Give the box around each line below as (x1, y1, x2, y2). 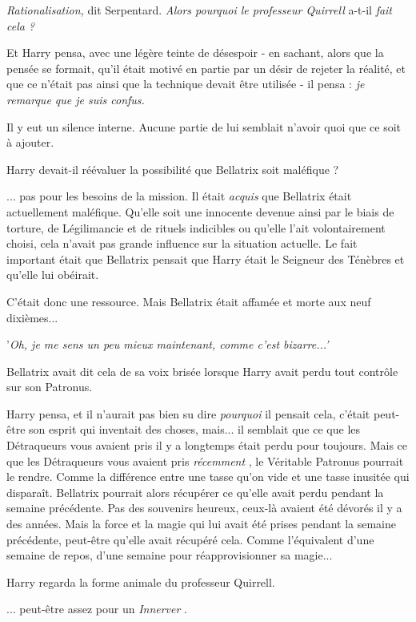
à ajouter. (6, 134, 54, 151)
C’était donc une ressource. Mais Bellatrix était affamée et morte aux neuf (6, 293, 371, 309)
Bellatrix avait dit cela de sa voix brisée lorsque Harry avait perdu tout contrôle (6, 362, 398, 379)
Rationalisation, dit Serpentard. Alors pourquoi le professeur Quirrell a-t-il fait (6, 2, 393, 18)
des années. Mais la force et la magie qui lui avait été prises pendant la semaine (6, 515, 396, 532)
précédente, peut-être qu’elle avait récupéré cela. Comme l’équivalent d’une (6, 531, 374, 547)
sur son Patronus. (6, 378, 93, 395)
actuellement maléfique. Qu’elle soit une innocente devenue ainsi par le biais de (6, 203, 394, 220)
